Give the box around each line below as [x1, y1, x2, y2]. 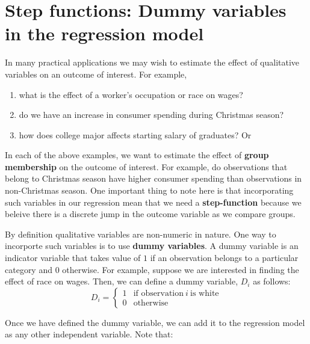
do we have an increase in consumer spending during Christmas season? [19, 108, 284, 121]
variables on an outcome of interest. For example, [5, 67, 187, 80]
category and [5, 263, 52, 275]
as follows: [253, 275, 291, 287]
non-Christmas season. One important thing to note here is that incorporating [5, 184, 294, 197]
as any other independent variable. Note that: [5, 328, 173, 340]
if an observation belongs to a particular [150, 251, 299, 264]
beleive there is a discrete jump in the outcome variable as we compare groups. [5, 207, 296, 220]
